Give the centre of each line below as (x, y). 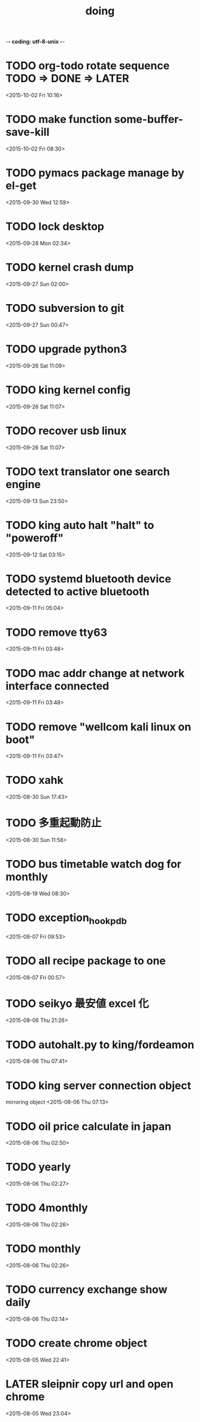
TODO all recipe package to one (86, 960)
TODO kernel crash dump (70, 267)
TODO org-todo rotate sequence (88, 66)
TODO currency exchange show (87, 1290)
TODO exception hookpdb (66, 919)
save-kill (28, 132)
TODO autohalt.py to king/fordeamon (100, 1044)
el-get (21, 186)
